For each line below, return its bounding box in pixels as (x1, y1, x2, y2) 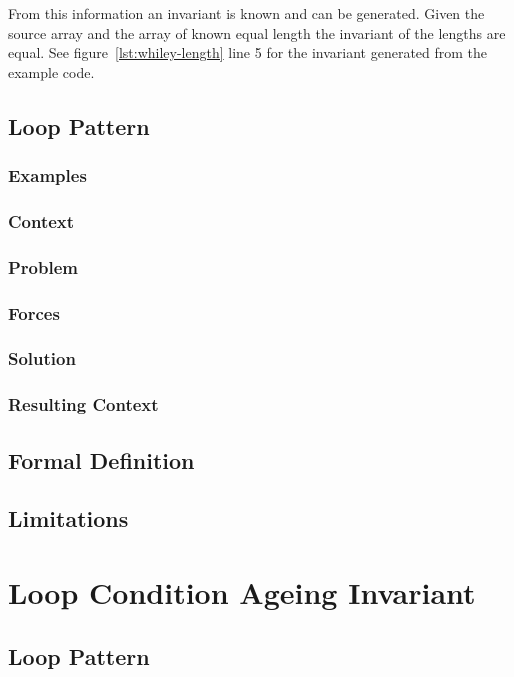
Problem (8, 254, 78, 279)
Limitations (8, 503, 129, 534)
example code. (8, 61, 95, 82)
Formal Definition (8, 444, 195, 475)
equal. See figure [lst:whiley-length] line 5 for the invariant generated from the (8, 42, 488, 63)
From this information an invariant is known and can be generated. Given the (8, 3, 485, 23)
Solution (8, 346, 76, 371)
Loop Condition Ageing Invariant (8, 571, 476, 612)
